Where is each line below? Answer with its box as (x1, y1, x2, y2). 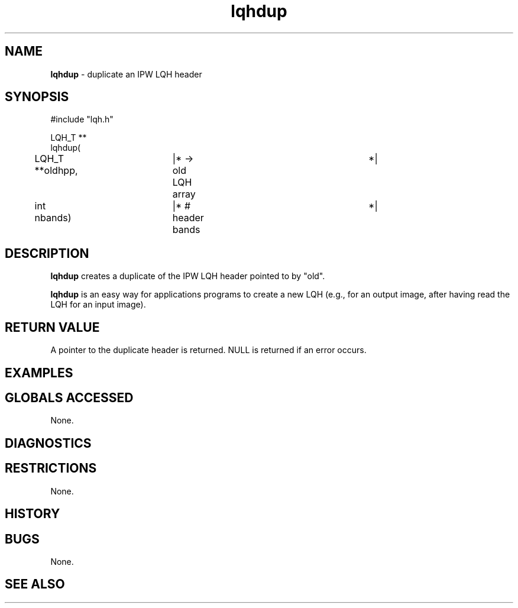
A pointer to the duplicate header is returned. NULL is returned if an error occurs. (50, 345, 367, 355)
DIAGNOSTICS (5, 435, 92, 451)
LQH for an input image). (50, 299, 146, 310)
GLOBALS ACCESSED (5, 390, 134, 405)
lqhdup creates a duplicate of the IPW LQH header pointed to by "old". (50, 271, 325, 282)
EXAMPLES (5, 365, 73, 380)
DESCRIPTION (5, 245, 89, 261)
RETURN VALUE (5, 319, 100, 335)
